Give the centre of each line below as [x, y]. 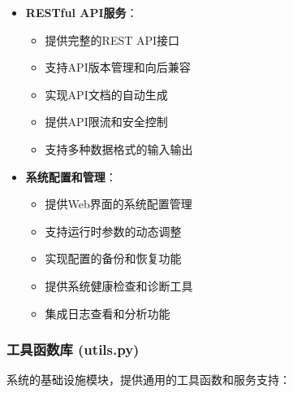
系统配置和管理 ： [71, 176]
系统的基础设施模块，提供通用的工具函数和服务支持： [149, 380]
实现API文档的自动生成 [106, 94]
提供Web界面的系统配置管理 [118, 204]
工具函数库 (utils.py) [73, 349]
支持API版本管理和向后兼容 [118, 67]
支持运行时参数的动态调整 [113, 231]
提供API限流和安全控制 [106, 122]
